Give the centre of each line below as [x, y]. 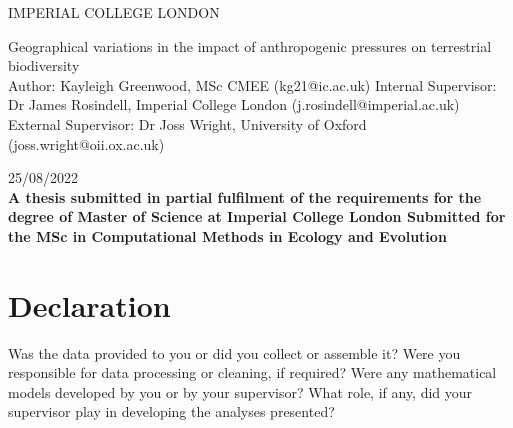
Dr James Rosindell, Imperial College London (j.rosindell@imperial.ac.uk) [234, 104]
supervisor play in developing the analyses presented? [171, 411]
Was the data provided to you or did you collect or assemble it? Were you [234, 352]
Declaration [89, 304]
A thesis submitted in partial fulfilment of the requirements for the [245, 196]
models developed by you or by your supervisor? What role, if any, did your [240, 391]
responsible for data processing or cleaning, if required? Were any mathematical [252, 372]
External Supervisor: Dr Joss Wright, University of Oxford [187, 123]
